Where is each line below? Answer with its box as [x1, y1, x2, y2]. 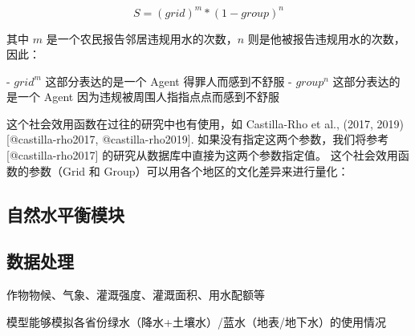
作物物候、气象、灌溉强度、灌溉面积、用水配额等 [6, 286, 265, 303]
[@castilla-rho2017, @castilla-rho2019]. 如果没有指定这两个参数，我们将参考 [6, 131, 389, 148]
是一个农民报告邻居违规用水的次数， [46, 30, 238, 47]
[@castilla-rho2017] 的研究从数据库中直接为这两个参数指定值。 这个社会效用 [6, 147, 398, 164]
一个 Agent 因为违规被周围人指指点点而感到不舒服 [17, 88, 279, 105]
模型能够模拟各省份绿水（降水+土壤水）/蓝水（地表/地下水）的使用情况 [6, 313, 386, 330]
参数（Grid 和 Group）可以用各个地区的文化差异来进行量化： [28, 162, 349, 179]
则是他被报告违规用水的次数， [247, 30, 405, 47]
